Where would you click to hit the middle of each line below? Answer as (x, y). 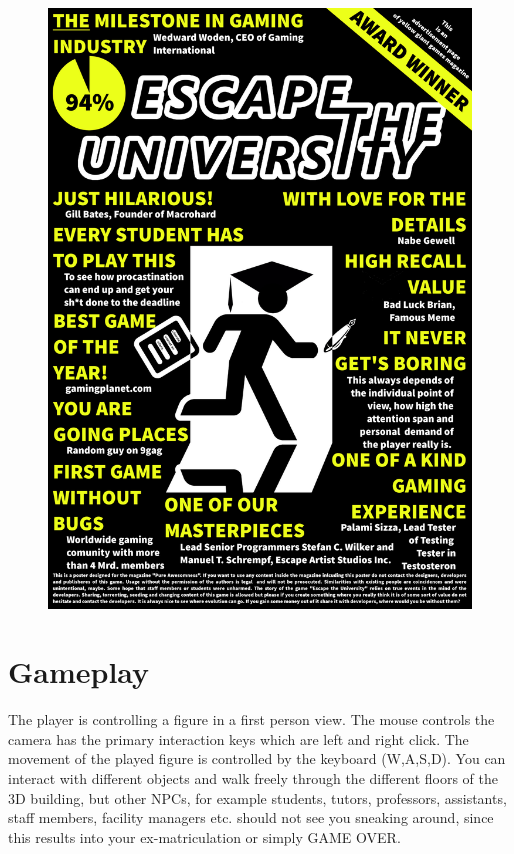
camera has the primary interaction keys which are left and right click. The (238, 738)
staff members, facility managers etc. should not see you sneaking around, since (251, 817)
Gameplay (79, 671)
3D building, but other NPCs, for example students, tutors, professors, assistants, (257, 797)
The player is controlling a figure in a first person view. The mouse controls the (251, 719)
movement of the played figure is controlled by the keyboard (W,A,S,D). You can (257, 758)
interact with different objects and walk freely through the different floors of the (253, 778)
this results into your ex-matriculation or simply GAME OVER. (204, 836)
